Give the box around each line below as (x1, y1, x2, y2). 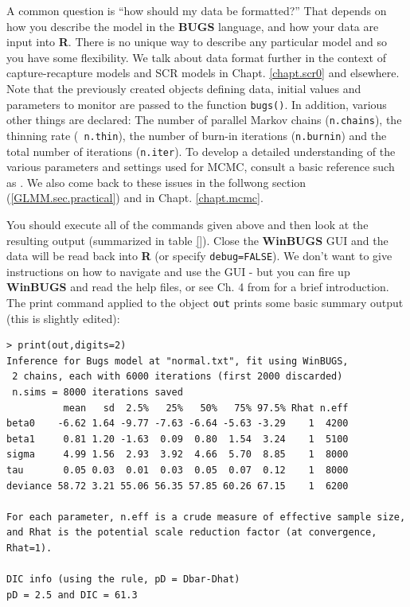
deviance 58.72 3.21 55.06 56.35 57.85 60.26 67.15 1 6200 (6, 480, 349, 492)
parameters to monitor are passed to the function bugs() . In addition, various (6, 95, 387, 112)
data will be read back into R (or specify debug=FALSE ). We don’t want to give (6, 247, 392, 264)
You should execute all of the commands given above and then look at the (6, 216, 369, 232)
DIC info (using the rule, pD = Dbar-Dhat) (6, 574, 240, 586)
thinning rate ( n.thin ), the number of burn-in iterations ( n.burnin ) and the (6, 126, 387, 143)
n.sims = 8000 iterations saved (12, 387, 183, 399)
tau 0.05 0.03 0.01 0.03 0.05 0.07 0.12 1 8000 (6, 465, 349, 476)
